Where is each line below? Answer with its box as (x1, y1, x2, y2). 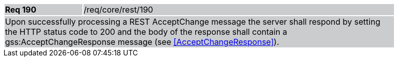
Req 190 (5, 5, 36, 15)
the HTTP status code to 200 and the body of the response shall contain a (5, 27, 287, 37)
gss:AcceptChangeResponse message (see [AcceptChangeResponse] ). (5, 37, 279, 47)
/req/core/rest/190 (83, 5, 153, 15)
